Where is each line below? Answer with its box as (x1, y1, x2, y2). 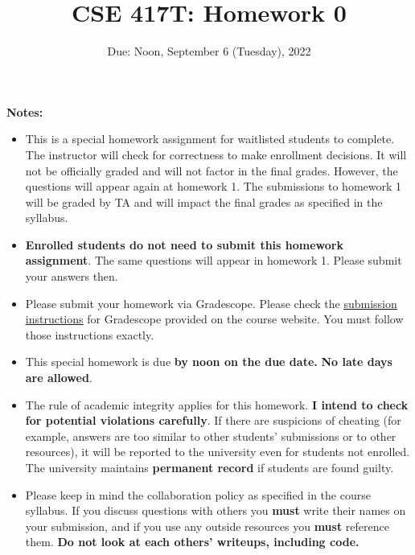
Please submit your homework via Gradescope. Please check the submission (25, 294, 397, 311)
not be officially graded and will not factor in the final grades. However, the (25, 162, 398, 179)
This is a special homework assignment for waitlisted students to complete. (25, 130, 395, 147)
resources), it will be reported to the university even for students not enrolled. (25, 443, 410, 460)
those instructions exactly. (25, 326, 154, 343)
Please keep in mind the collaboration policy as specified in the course (25, 486, 371, 503)
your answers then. (25, 268, 118, 285)
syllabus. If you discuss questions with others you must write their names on (25, 502, 406, 519)
